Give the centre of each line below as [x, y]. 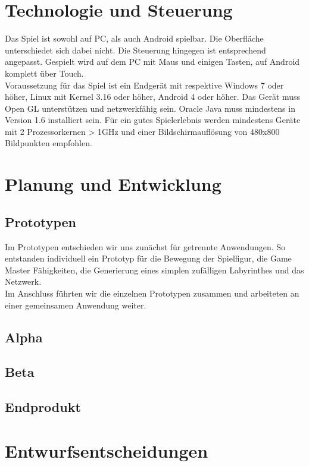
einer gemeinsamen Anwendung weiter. [76, 305]
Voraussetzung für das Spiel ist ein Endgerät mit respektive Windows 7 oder [144, 85]
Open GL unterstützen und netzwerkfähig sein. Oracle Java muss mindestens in [150, 108]
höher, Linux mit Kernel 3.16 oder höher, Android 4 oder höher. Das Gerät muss [153, 97]
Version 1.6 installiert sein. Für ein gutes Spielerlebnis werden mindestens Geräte [153, 120]
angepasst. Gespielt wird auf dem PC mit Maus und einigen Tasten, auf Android [152, 62]
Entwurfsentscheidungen [107, 450]
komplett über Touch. [44, 73]
